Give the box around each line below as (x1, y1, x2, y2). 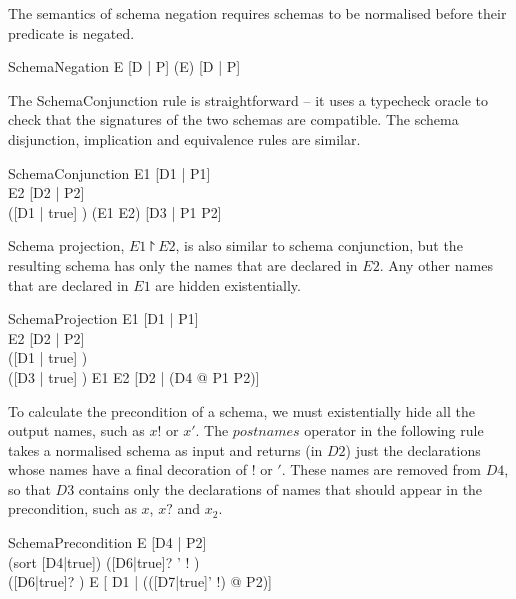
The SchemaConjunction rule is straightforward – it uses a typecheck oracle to (8, 89, 488, 110)
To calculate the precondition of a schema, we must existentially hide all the (8, 400, 475, 421)
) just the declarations (345, 439, 481, 460)
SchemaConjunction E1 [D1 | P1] (8, 162, 211, 183)
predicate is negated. (8, 22, 135, 43)
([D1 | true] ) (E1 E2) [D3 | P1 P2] (8, 201, 222, 222)
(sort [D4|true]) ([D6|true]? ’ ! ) (8, 551, 200, 572)
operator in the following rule (304, 420, 484, 441)
